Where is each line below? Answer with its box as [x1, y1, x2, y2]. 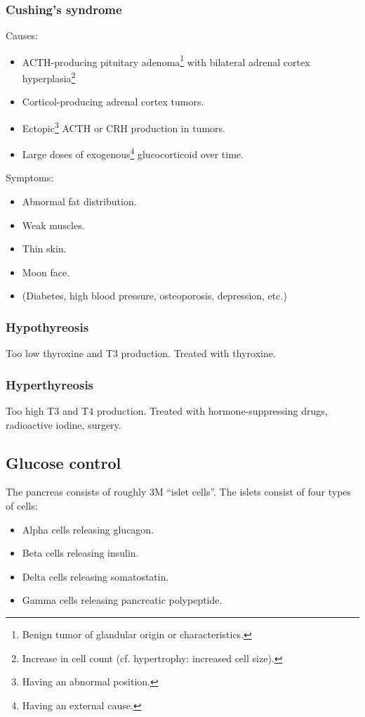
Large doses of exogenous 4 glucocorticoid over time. [22, 145, 244, 161]
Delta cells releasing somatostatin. [22, 569, 169, 583]
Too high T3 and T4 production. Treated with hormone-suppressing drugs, [6, 403, 328, 418]
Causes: [6, 28, 39, 43]
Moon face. [22, 264, 70, 279]
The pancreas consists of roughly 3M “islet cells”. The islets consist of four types [6, 484, 352, 499]
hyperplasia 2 [22, 69, 76, 85]
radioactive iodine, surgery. [6, 417, 121, 432]
